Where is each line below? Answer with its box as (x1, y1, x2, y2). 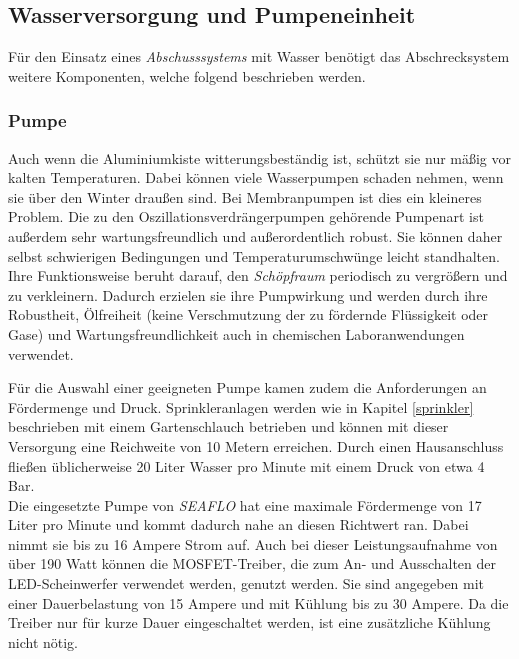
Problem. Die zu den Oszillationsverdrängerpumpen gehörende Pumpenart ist (8, 206, 484, 227)
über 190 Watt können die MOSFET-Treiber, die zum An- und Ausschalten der (8, 553, 497, 574)
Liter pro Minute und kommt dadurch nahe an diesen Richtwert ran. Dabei (8, 514, 469, 535)
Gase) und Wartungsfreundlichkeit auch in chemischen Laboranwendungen (8, 323, 465, 344)
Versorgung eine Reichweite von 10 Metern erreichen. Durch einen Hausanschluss (8, 435, 504, 456)
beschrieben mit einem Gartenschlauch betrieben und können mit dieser (8, 416, 449, 437)
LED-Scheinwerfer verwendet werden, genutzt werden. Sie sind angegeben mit (8, 573, 485, 594)
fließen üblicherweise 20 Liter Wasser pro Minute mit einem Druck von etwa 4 (8, 455, 485, 476)
